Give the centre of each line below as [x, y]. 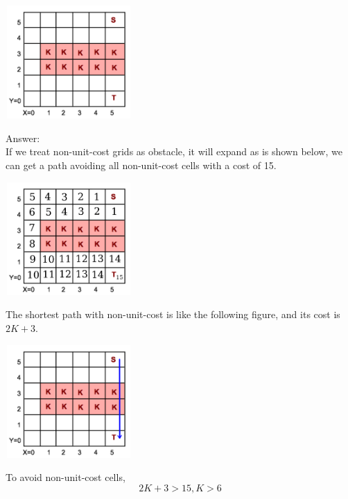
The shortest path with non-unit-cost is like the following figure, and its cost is [173, 314]
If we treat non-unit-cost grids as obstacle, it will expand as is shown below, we [174, 151]
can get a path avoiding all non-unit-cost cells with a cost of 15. [141, 165]
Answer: [23, 138]
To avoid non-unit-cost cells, [66, 477]
